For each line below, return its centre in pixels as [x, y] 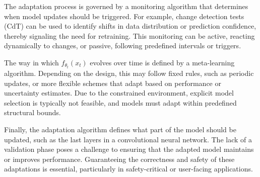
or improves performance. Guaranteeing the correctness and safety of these [119, 159]
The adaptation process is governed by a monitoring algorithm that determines [126, 6]
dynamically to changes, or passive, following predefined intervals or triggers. [123, 46]
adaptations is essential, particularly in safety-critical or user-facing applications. [128, 169]
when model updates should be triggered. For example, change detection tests [124, 16]
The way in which [31, 62]
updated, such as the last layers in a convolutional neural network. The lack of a [128, 139]
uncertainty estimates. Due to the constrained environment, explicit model [119, 93]
